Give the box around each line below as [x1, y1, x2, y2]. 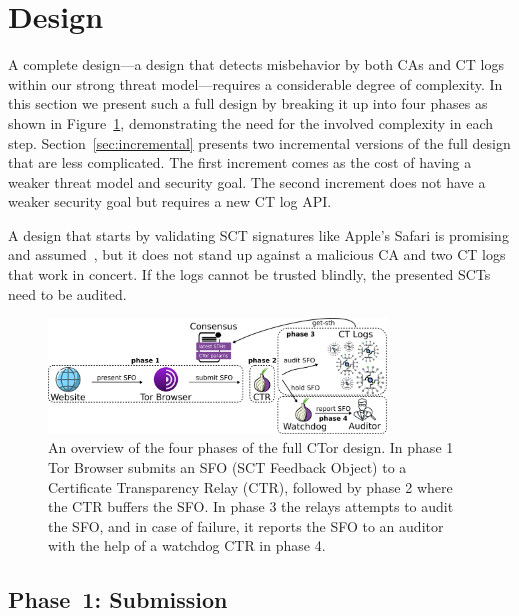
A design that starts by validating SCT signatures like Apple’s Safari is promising [8, 224, 509, 245]
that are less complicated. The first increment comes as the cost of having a [8, 152, 472, 173]
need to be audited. [8, 283, 127, 304]
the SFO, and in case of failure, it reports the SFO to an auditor [48, 515, 444, 536]
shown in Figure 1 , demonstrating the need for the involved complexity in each [8, 112, 494, 133]
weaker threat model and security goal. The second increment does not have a [8, 171, 486, 192]
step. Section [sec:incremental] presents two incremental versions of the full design [8, 132, 511, 153]
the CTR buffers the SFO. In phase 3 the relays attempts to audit [48, 496, 454, 517]
